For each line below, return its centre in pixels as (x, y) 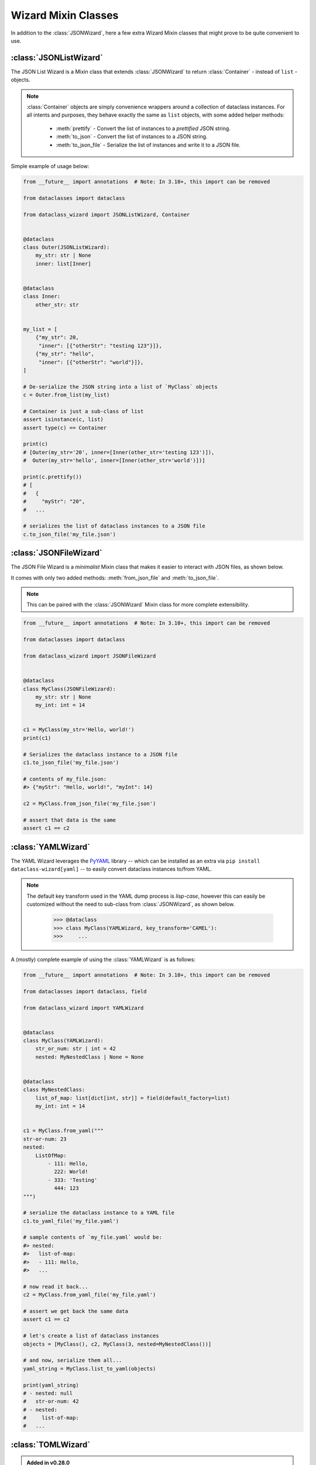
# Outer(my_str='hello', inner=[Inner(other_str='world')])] (114, 461)
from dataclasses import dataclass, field (85, 991)
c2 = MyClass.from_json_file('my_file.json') (90, 804)
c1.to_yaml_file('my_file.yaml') (71, 1221)
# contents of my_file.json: (65, 779)
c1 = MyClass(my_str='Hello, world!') (79, 730)
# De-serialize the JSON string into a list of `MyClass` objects (120, 386)
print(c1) (37, 738)
